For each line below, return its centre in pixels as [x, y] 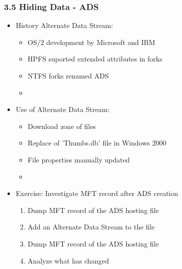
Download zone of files [62, 126]
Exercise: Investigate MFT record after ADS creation [97, 193]
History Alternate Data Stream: [64, 25]
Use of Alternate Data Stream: [63, 109]
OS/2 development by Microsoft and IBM [91, 42]
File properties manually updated [79, 159]
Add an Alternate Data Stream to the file [91, 227]
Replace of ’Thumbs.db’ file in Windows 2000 [97, 143]
